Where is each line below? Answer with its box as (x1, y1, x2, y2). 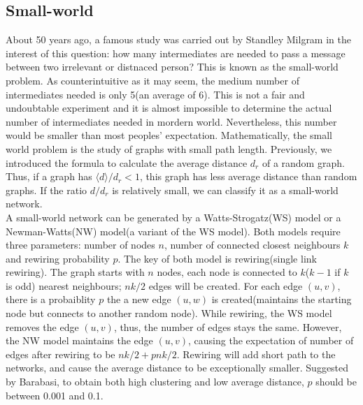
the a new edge (106, 292, 171, 307)
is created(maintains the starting (211, 292, 352, 307)
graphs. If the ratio (6, 182, 87, 197)
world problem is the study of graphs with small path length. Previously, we (6, 141, 332, 156)
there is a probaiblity (6, 292, 96, 307)
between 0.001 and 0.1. (6, 388, 104, 402)
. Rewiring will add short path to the (176, 346, 336, 361)
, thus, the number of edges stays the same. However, (113, 319, 342, 334)
